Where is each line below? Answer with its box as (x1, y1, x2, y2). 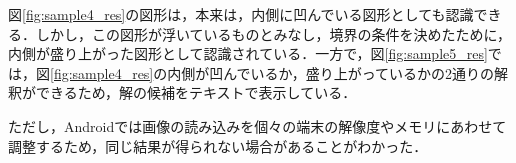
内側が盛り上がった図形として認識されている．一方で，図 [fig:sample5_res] (8, 43, 488, 64)
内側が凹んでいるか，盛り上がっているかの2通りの (167, 62, 495, 83)
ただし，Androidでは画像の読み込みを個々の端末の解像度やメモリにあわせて (8, 115, 507, 136)
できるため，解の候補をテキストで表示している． (35, 82, 357, 103)
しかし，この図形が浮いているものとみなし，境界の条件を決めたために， (35, 23, 511, 44)
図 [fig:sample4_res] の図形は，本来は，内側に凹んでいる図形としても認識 (8, 4, 474, 24)
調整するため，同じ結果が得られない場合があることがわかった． (8, 135, 428, 156)
